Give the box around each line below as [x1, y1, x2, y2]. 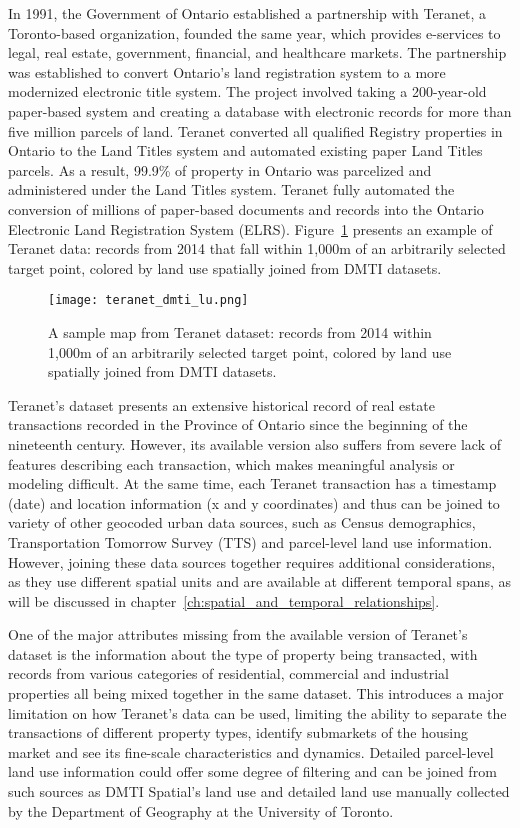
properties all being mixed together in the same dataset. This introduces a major [8, 683, 504, 704]
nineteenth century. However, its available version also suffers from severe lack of [8, 433, 501, 454]
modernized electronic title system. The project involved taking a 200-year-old [8, 81, 487, 102]
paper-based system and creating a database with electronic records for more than [8, 100, 512, 121]
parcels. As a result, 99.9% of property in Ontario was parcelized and [8, 159, 432, 180]
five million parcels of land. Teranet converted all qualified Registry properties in [8, 120, 503, 141]
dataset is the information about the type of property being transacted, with [8, 643, 478, 664]
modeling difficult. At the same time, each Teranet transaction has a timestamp [8, 473, 497, 494]
